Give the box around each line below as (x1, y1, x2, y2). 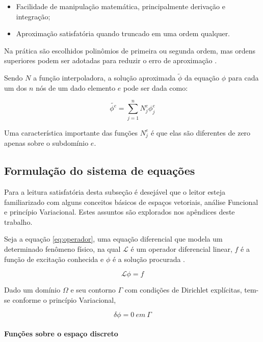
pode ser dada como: (123, 82, 188, 93)
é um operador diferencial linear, (130, 244, 232, 254)
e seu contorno (70, 284, 116, 295)
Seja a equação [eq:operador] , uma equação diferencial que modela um (4, 233, 223, 244)
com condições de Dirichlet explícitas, (124, 284, 242, 295)
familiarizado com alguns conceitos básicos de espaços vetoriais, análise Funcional (4, 196, 258, 207)
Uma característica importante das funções (4, 127, 138, 138)
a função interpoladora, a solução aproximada (33, 72, 176, 83)
